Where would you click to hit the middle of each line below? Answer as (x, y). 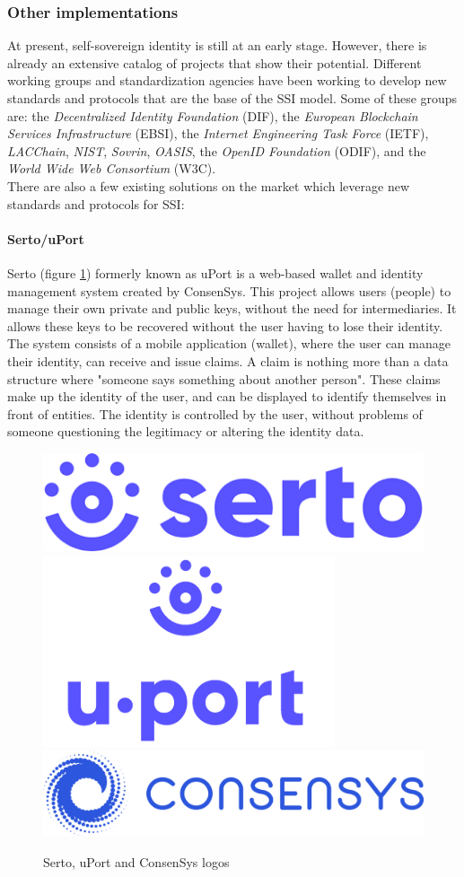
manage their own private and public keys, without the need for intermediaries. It (232, 308)
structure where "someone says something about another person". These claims (224, 378)
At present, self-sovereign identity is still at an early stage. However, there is (217, 45)
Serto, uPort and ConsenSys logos (136, 862)
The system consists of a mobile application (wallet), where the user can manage (229, 343)
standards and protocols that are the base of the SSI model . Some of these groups (232, 98)
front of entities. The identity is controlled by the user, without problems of (215, 413)
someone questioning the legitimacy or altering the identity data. (186, 431)
